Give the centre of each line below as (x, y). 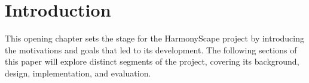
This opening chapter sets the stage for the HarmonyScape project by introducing (155, 38)
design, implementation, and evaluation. (78, 73)
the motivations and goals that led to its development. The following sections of (151, 50)
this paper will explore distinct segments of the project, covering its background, (152, 61)
